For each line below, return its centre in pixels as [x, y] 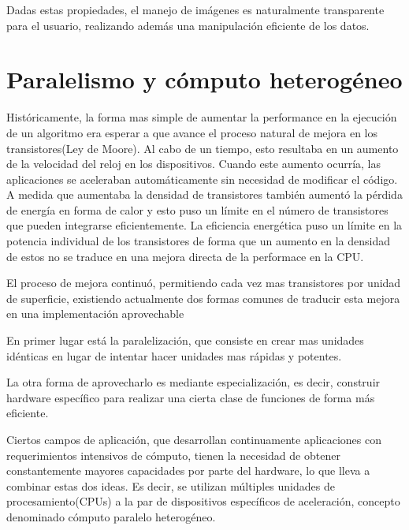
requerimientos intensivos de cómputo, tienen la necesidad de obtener [173, 455]
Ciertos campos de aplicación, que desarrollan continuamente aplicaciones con [194, 439]
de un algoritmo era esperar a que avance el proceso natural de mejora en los [192, 132]
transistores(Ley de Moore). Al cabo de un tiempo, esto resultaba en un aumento [203, 148]
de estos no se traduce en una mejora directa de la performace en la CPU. [185, 256]
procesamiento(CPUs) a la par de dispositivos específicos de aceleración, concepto [203, 501]
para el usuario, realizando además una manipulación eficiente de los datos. [188, 25]
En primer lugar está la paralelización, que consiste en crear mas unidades [185, 340]
